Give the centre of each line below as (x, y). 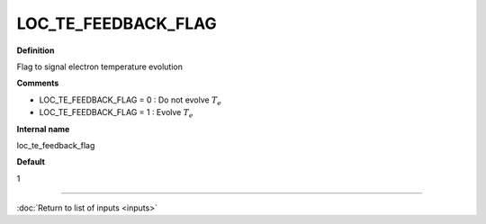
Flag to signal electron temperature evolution (100, 67)
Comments (38, 83)
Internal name (43, 129)
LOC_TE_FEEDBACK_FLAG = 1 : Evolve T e (116, 113)
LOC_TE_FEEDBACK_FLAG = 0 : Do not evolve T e (130, 101)
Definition (36, 50)
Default (31, 162)
